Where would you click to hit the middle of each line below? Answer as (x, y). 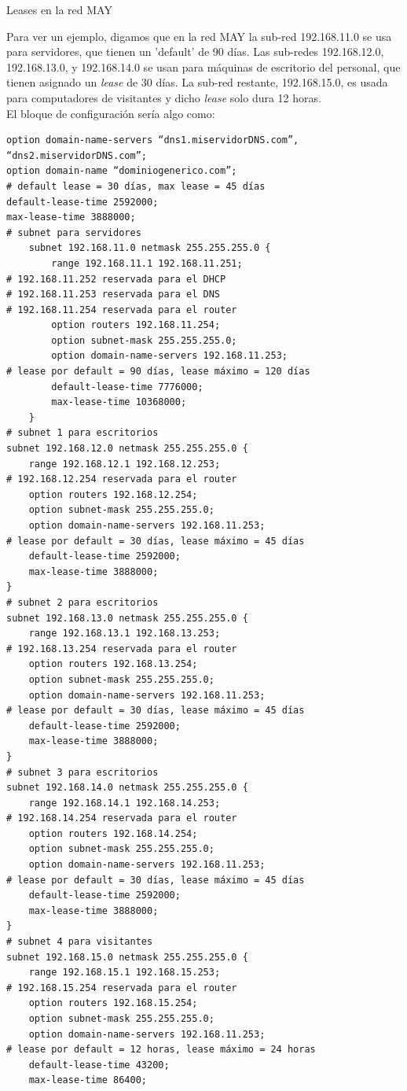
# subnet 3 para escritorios (82, 772)
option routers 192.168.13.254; (113, 664)
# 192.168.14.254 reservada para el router (122, 818)
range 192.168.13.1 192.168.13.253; (125, 634)
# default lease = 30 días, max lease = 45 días (136, 186)
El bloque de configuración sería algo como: (111, 113)
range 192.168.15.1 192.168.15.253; (125, 973)
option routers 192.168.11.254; (136, 325)
